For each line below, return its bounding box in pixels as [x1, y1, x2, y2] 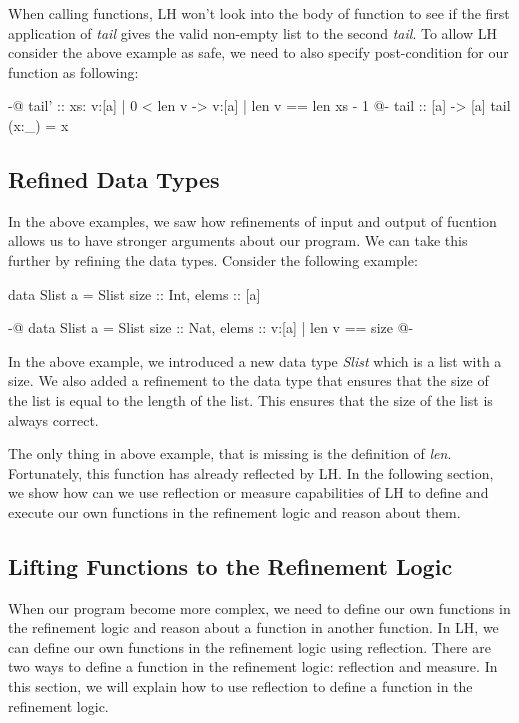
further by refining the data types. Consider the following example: [8, 249, 418, 270]
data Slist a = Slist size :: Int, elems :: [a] [8, 283, 261, 304]
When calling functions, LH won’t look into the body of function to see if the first [8, 3, 510, 23]
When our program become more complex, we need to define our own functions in [8, 597, 511, 618]
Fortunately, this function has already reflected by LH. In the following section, [8, 462, 494, 483]
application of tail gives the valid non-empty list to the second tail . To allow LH [8, 22, 497, 43]
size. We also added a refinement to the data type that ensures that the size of [8, 370, 489, 391]
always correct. [8, 409, 99, 430]
